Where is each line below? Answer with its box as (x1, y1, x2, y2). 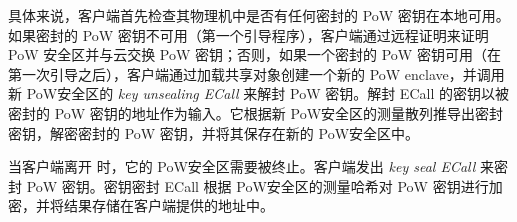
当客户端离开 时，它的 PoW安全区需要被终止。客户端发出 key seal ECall (8, 156, 476, 177)
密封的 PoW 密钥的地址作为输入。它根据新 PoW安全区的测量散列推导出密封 (8, 102, 504, 123)
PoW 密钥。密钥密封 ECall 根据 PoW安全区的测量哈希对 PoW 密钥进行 (26, 175, 489, 196)
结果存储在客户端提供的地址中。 (63, 195, 274, 216)
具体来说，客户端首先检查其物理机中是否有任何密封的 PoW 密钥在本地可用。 (8, 5, 510, 25)
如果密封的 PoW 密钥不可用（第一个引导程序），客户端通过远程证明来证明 (8, 24, 489, 45)
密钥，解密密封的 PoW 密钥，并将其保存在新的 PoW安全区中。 (8, 122, 420, 143)
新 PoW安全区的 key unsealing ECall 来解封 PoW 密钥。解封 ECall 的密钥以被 (8, 83, 509, 104)
